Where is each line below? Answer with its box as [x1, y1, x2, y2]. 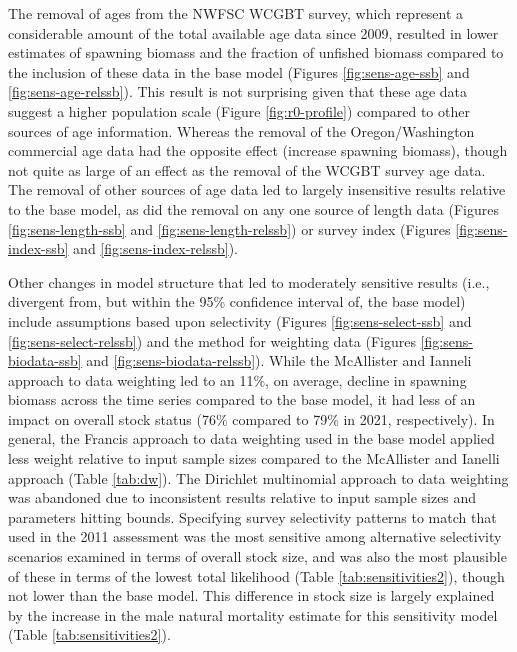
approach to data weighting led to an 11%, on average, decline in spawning [8, 369, 467, 390]
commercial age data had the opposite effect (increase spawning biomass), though [8, 140, 508, 161]
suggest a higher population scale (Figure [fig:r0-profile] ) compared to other [8, 100, 470, 121]
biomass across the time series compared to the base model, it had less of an [8, 389, 476, 410]
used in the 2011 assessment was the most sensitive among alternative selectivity [8, 526, 502, 547]
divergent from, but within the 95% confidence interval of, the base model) [8, 291, 466, 312]
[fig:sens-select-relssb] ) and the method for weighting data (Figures [8, 330, 416, 351]
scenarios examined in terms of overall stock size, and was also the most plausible [8, 546, 507, 567]
